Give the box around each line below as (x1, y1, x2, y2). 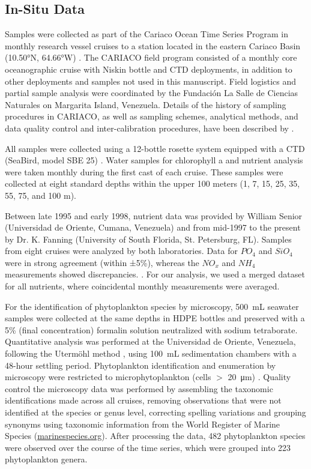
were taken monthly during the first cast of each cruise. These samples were (5, 165, 283, 178)
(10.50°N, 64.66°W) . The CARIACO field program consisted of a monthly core (5, 51, 297, 64)
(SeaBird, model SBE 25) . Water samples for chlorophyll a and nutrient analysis (5, 154, 303, 166)
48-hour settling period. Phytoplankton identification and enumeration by (5, 359, 276, 371)
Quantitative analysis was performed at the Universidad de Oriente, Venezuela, (5, 335, 296, 348)
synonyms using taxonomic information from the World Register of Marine (5, 417, 280, 430)
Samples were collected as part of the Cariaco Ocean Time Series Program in (5, 28, 288, 40)
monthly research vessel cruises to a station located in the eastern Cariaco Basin (5, 39, 301, 52)
